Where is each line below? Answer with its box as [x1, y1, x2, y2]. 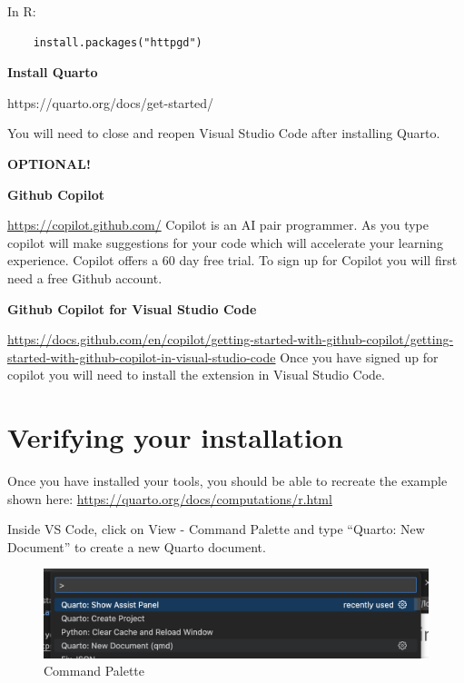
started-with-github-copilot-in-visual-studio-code [7, 347, 276, 366]
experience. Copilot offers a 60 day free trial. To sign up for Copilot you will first [7, 251, 458, 270]
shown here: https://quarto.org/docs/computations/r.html [7, 489, 332, 508]
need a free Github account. [7, 268, 163, 287]
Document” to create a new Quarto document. [7, 537, 266, 556]
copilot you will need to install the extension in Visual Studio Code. [7, 365, 385, 384]
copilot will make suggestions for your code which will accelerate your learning [7, 233, 443, 252]
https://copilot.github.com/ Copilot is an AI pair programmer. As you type [7, 215, 429, 234]
